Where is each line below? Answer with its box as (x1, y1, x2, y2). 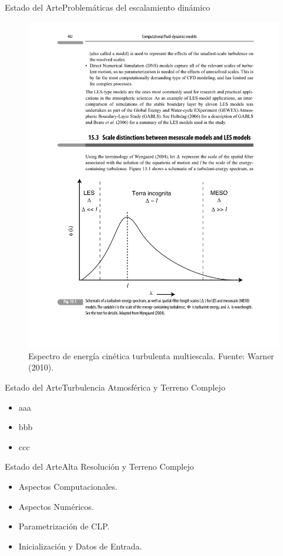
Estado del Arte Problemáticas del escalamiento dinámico (5, 1, 210, 13)
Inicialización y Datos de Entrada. (18, 539, 142, 552)
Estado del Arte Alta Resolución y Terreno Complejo (5, 460, 194, 473)
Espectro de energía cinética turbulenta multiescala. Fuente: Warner (28, 349, 274, 362)
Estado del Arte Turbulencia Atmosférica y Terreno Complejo (5, 381, 225, 394)
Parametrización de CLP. (18, 520, 110, 532)
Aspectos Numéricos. (18, 500, 94, 512)
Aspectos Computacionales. (18, 480, 118, 493)
